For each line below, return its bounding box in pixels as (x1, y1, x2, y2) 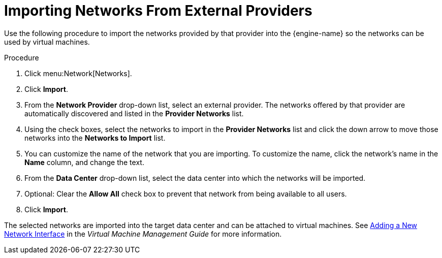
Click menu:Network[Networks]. (24, 69, 132, 78)
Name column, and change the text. (24, 157, 144, 167)
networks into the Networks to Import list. (24, 133, 166, 142)
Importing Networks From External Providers (4, 2, 312, 19)
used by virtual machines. (4, 37, 90, 46)
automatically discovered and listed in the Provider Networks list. (24, 109, 244, 118)
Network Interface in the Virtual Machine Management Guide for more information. (4, 229, 282, 238)
